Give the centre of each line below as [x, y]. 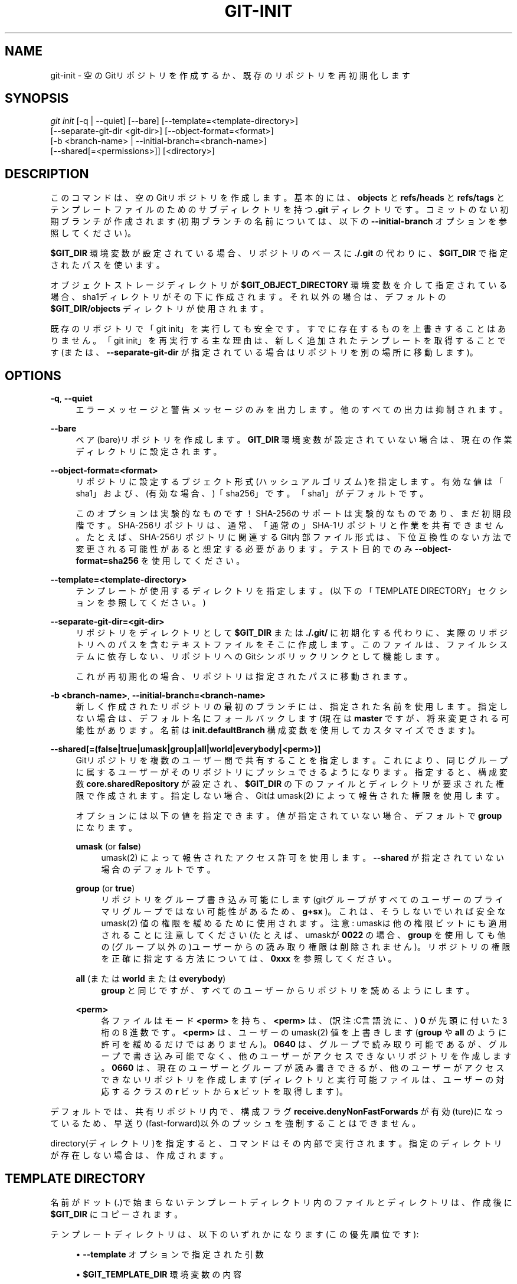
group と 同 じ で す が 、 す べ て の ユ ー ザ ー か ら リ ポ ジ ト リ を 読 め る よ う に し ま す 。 [288, 991]
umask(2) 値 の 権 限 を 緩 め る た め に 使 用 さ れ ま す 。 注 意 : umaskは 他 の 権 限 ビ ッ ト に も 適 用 [304, 923]
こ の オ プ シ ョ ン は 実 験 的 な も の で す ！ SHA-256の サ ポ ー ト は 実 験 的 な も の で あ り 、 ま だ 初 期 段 [294, 514]
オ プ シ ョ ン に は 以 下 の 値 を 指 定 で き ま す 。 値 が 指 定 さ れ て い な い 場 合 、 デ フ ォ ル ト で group [289, 816]
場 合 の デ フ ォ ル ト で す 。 [158, 870]
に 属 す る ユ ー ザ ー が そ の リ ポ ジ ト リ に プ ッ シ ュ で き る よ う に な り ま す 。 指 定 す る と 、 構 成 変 [292, 772]
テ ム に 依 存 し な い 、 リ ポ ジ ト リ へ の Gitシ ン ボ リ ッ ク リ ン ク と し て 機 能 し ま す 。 [260, 656]
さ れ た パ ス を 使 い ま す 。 [107, 265]
